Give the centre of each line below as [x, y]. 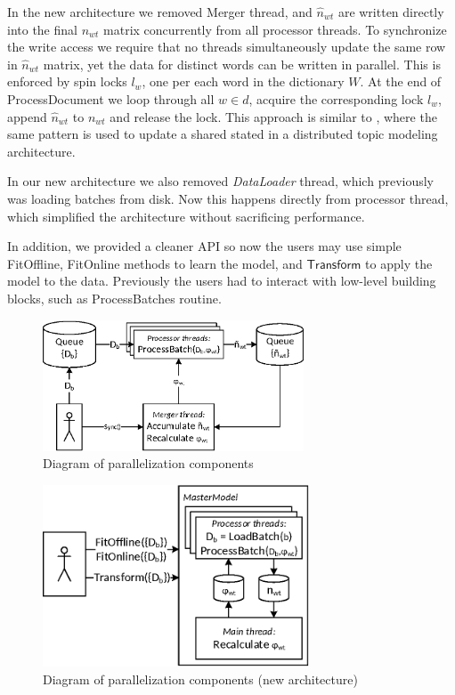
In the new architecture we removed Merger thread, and [160, 12]
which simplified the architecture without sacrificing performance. [186, 216]
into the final [42, 29]
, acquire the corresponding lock [336, 98]
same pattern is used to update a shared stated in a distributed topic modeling [223, 134]
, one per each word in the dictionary [243, 81]
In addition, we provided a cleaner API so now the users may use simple [204, 246]
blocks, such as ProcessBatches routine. [114, 298]
